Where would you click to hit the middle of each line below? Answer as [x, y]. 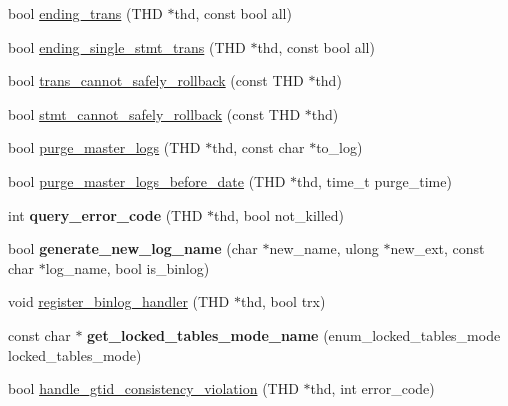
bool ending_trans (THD [85, 13]
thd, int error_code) [372, 388]
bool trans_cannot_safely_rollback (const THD [156, 80]
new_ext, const [437, 248]
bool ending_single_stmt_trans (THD [127, 46]
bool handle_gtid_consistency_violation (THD [153, 388]
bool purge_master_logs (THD [104, 147]
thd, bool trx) [283, 301]
